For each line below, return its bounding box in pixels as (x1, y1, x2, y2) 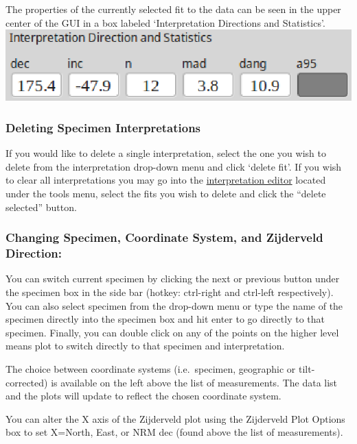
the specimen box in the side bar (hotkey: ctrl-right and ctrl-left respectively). (5, 284, 334, 299)
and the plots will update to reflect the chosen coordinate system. (5, 388, 281, 403)
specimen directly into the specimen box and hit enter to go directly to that (5, 312, 325, 326)
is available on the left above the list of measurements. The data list (51, 375, 338, 389)
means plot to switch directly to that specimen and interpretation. (5, 338, 285, 353)
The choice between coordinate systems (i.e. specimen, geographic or (5, 361, 296, 375)
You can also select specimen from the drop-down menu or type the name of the (5, 298, 343, 312)
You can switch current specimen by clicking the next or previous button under (5, 271, 340, 286)
